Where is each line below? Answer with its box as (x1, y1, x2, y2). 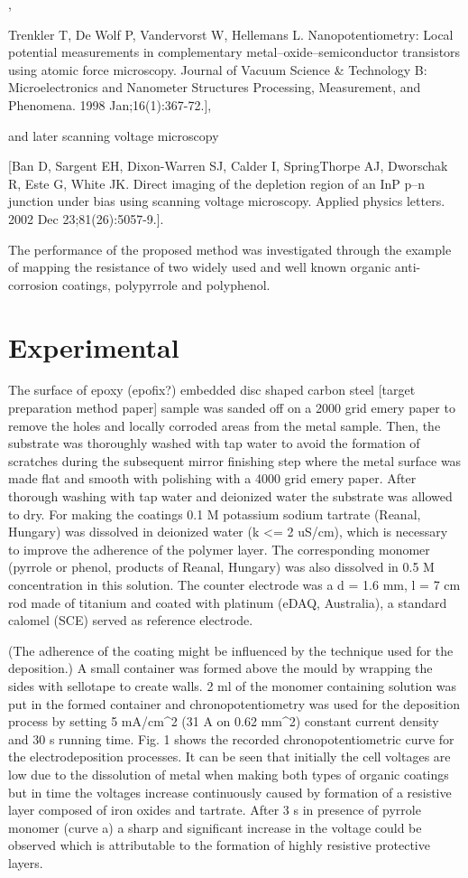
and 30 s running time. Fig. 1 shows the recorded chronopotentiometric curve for (8, 729, 454, 748)
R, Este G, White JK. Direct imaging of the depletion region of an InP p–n (8, 173, 426, 192)
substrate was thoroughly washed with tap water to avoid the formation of (8, 434, 420, 453)
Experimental (8, 328, 179, 365)
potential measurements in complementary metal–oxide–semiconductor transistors (8, 42, 461, 61)
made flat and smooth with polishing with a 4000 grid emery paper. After (8, 469, 417, 488)
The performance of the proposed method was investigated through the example (8, 239, 452, 258)
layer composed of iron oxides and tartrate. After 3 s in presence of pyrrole (8, 800, 421, 819)
